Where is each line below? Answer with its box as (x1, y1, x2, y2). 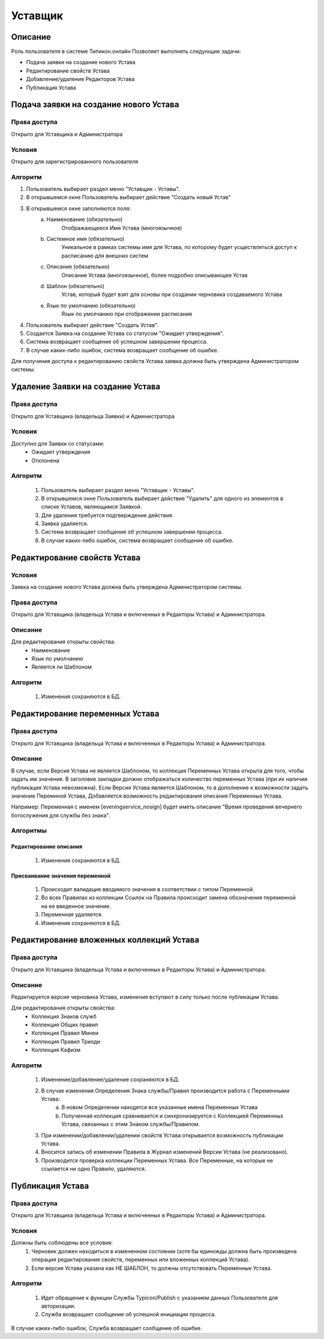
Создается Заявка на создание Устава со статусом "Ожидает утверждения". (26, 329, 224, 337)
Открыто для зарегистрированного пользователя (11, 158, 139, 165)
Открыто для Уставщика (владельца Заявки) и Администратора (11, 412, 175, 420)
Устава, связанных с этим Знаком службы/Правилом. (61, 1121, 200, 1128)
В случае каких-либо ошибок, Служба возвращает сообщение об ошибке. (11, 1324, 202, 1332)
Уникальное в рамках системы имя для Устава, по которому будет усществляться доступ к (61, 244, 297, 251)
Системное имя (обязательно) (46, 235, 125, 242)
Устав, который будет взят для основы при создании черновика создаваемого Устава (61, 291, 283, 298)
